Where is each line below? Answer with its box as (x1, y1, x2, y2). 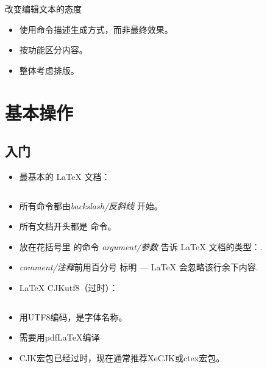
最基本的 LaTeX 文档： (19, 170, 110, 182)
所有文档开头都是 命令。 (19, 220, 116, 233)
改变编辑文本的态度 (5, 2, 82, 15)
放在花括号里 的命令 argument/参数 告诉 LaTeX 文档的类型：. (19, 240, 263, 253)
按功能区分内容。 (19, 43, 88, 56)
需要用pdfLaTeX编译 (19, 331, 100, 344)
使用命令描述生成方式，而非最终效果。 (19, 23, 173, 35)
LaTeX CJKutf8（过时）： (19, 281, 118, 294)
